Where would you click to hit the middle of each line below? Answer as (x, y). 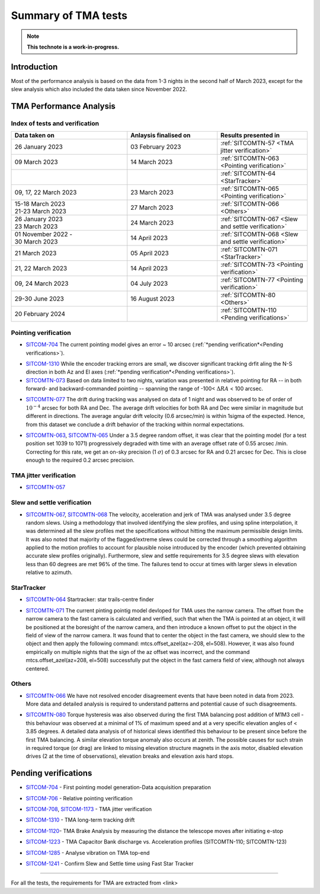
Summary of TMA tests (69, 15)
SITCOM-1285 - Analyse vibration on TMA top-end (88, 853)
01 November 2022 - (44, 234)
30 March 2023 (36, 242)
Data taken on (34, 135)
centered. (38, 668)
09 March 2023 (36, 162)
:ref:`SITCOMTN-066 (250, 204)
